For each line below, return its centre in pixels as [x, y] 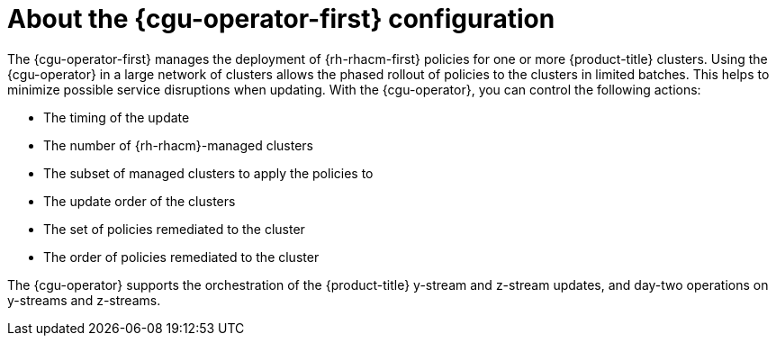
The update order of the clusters [140, 201]
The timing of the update [117, 117]
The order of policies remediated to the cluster [181, 257]
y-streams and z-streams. [84, 300]
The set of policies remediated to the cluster [174, 229]
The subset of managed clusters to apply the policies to [208, 173]
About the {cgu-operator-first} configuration [281, 19]
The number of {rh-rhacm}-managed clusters [178, 145]
